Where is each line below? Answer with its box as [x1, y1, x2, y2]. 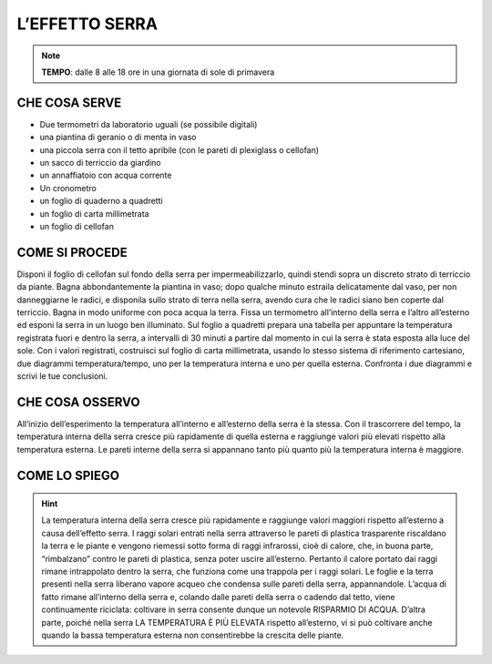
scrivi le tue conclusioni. [16, 371, 108, 382]
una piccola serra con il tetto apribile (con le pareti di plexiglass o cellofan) [39, 144, 319, 155]
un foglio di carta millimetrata [39, 208, 149, 219]
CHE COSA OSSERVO [16, 394, 140, 410]
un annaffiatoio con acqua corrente [39, 169, 172, 181]
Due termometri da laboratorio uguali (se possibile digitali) [39, 118, 258, 129]
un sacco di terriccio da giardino [39, 158, 161, 169]
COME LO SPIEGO [16, 467, 120, 483]
